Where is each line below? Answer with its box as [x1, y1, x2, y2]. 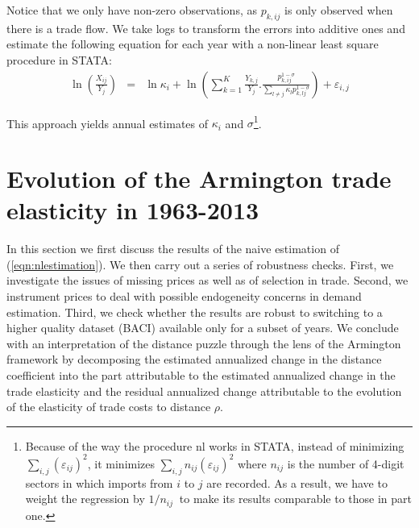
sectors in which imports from [25, 474, 173, 491]
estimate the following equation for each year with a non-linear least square [6, 35, 379, 52]
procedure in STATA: [6, 51, 112, 68]
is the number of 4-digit [287, 455, 404, 472]
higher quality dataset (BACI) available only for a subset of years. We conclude [6, 319, 399, 336]
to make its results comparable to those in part [179, 490, 413, 507]
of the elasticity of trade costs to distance [6, 398, 211, 415]
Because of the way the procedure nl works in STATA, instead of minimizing [25, 437, 404, 454]
